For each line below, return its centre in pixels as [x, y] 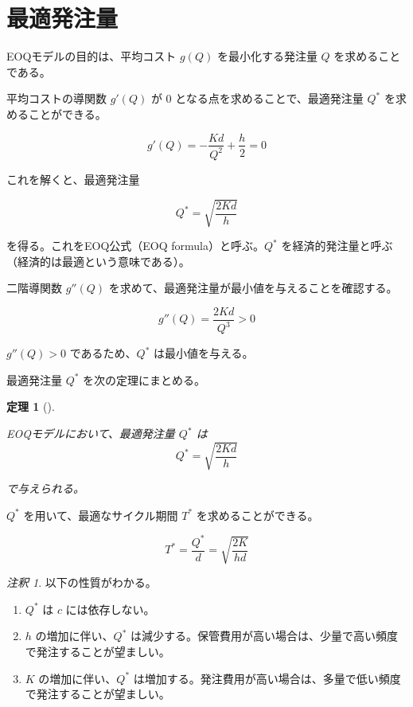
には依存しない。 [110, 609]
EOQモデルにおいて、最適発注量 [91, 434]
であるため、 [103, 353]
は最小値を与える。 [204, 353]
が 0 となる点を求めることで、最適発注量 [257, 98]
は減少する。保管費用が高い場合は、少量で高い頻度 [264, 636]
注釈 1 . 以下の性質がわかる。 [82, 582]
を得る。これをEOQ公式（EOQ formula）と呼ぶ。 [136, 246]
